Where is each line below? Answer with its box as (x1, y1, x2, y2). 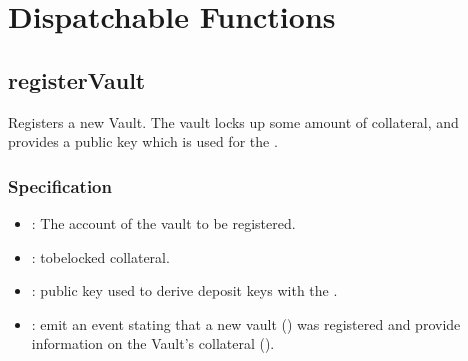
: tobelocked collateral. (31, 246, 170, 267)
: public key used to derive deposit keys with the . (31, 280, 338, 301)
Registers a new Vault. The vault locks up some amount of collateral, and (8, 111, 459, 132)
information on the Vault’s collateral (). (31, 333, 275, 354)
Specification (8, 173, 112, 198)
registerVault (8, 64, 146, 95)
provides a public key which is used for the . (8, 131, 278, 152)
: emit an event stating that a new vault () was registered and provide (31, 313, 461, 334)
